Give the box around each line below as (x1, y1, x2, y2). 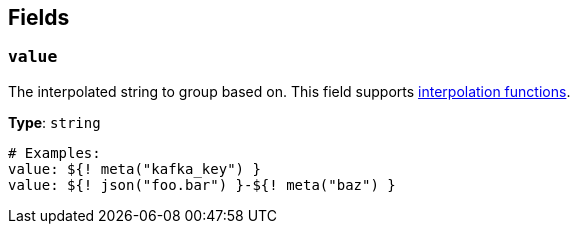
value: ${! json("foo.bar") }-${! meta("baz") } (8, 176, 396, 193)
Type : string (8, 113, 101, 131)
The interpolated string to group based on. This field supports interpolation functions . (8, 82, 571, 100)
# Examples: (8, 144, 101, 161)
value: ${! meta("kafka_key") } (8, 160, 261, 177)
